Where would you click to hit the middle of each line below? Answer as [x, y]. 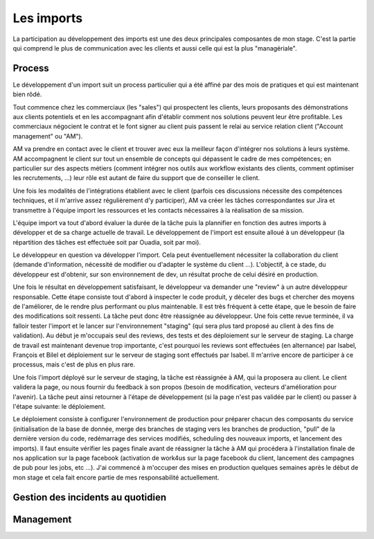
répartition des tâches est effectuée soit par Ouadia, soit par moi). [107, 242]
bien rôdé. [27, 94]
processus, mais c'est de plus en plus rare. [74, 364]
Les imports [48, 18]
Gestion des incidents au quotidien [90, 497]
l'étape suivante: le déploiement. [59, 406]
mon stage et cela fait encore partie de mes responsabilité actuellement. [116, 477]
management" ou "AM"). [48, 136]
